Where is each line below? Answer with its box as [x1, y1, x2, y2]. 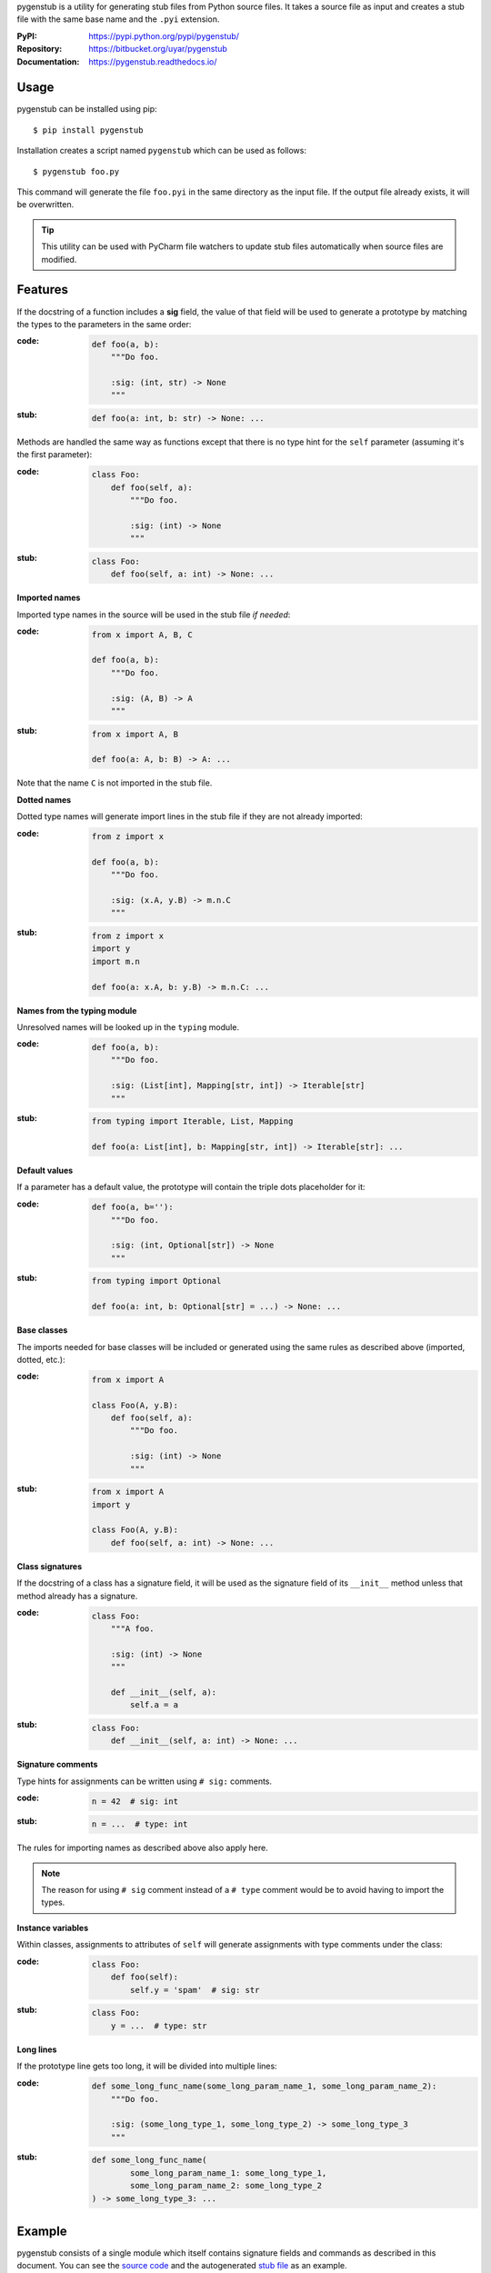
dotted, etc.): [16, 1354, 65, 1365]
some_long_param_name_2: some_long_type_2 [130, 2180, 323, 2191]
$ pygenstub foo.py [33, 166, 120, 176]
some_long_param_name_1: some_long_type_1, [130, 2168, 327, 2178]
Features [16, 282, 68, 297]
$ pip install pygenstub [33, 125, 144, 135]
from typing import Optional [91, 1276, 222, 1287]
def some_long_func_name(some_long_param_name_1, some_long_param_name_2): [91, 2081, 437, 2091]
